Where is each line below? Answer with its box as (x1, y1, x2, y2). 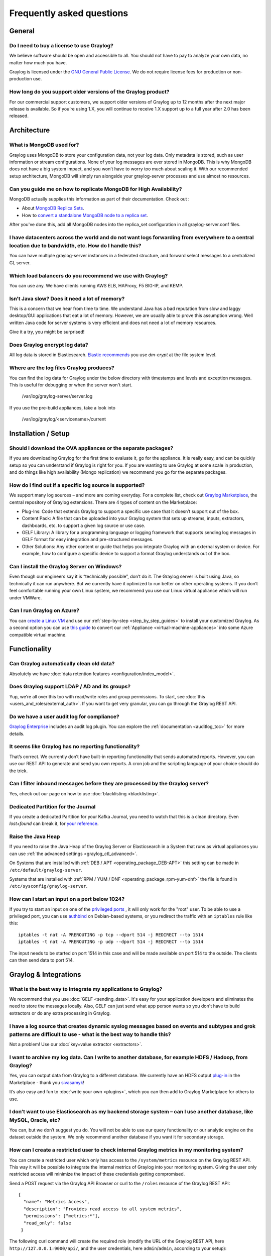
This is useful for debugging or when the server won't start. (9, 382, 132, 388)
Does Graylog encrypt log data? (9, 341, 88, 348)
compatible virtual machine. (9, 632, 67, 638)
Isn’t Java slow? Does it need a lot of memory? (9, 295, 125, 302)
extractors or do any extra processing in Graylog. (9, 1010, 111, 1016)
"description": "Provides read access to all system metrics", (23, 1206, 183, 1212)
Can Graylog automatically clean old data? (9, 660, 115, 667)
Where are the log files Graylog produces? (9, 364, 115, 371)
